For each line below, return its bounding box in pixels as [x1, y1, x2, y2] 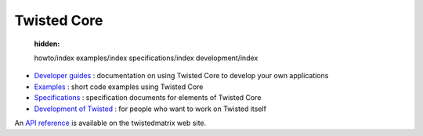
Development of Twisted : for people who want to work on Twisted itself [34, 104, 266, 113]
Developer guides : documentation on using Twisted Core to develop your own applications [34, 71, 329, 81]
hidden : [34, 39, 60, 48]
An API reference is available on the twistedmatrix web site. [14, 118, 207, 127]
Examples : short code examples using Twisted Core [34, 82, 204, 91]
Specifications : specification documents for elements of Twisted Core [34, 93, 262, 102]
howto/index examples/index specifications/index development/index [34, 53, 258, 63]
